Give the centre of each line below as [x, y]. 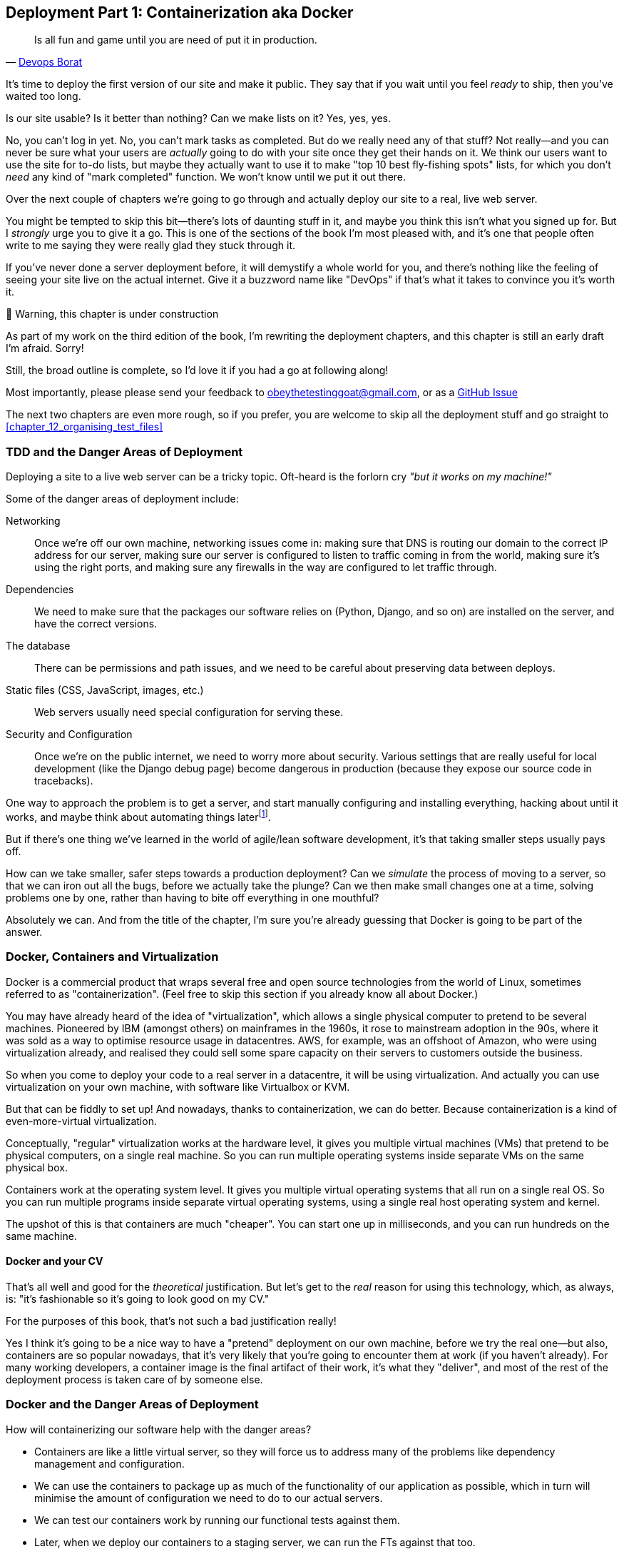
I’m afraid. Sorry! [45, 348]
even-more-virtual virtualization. [81, 1121]
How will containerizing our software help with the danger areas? [159, 1429]
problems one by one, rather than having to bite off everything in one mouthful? [193, 897]
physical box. [37, 1167]
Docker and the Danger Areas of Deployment [132, 1404]
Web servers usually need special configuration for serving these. [189, 712]
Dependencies [40, 590]
